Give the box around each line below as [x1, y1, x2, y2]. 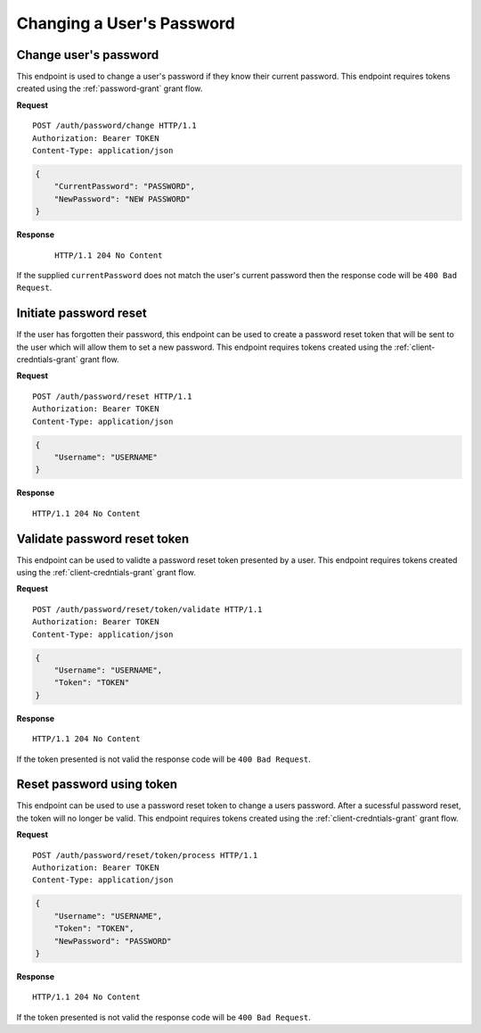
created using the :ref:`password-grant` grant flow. [16, 83, 203, 94]
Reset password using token [16, 777, 178, 792]
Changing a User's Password [16, 13, 235, 33]
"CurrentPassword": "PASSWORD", [53, 181, 196, 192]
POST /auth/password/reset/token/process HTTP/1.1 [32, 850, 258, 860]
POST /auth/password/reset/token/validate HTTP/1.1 [32, 604, 263, 615]
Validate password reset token [16, 531, 190, 546]
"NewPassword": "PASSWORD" [53, 936, 173, 946]
